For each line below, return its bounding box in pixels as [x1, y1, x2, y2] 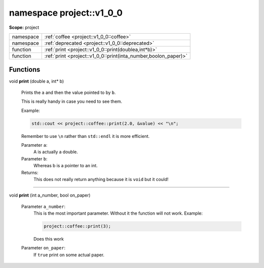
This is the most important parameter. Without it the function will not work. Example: [33, 210, 203, 216]
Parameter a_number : [21, 203, 66, 209]
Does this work [33, 236, 64, 242]
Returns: [21, 169, 39, 176]
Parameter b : [21, 156, 47, 161]
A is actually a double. [33, 149, 78, 155]
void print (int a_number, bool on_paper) [9, 192, 90, 198]
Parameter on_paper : [21, 245, 66, 251]
